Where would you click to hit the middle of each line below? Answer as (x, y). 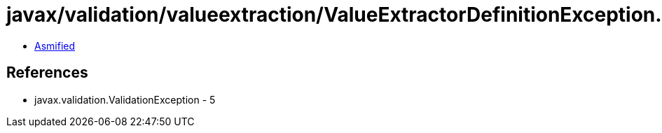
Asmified (55, 45)
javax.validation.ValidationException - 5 (125, 99)
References (47, 73)
